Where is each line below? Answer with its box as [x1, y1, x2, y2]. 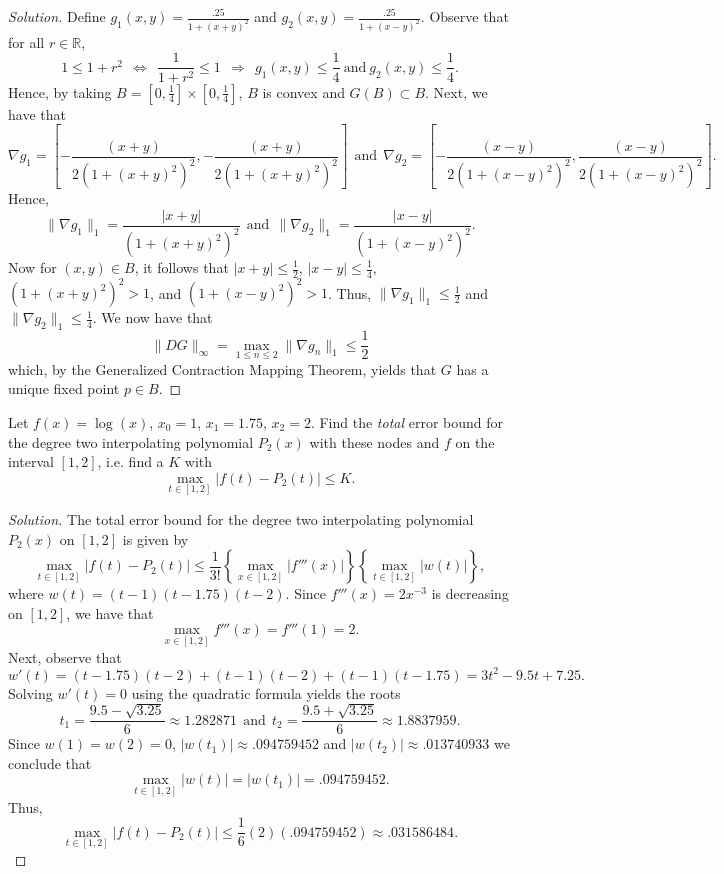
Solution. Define [8, 6, 106, 26]
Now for [8, 257, 57, 277]
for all [8, 31, 45, 52]
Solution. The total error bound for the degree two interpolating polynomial [8, 509, 474, 529]
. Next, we [425, 81, 488, 102]
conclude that [8, 752, 92, 773]
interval [8, 451, 54, 472]
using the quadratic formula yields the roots [131, 682, 401, 703]
